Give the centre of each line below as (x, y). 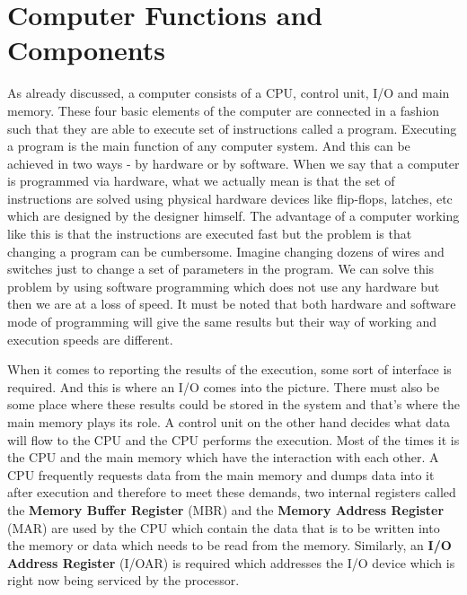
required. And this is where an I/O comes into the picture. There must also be (224, 386)
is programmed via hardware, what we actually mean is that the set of (201, 181)
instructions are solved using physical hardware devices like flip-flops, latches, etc (230, 198)
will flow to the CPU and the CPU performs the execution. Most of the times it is (233, 439)
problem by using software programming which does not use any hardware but (224, 286)
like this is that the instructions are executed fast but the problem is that (210, 234)
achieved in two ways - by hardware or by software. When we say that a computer (233, 163)
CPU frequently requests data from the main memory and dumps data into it (221, 474)
